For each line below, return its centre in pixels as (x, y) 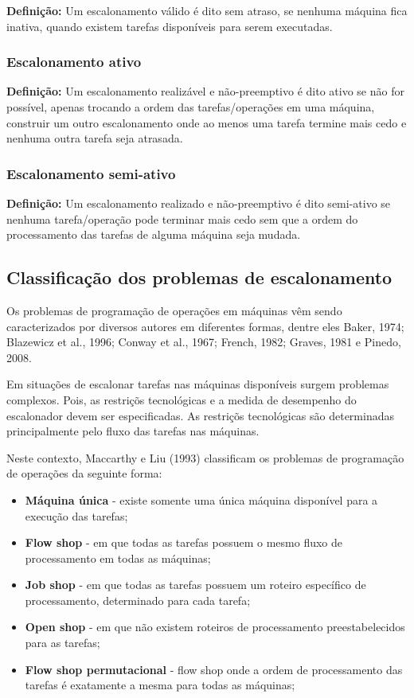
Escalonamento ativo (74, 62)
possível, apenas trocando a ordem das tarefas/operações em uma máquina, (191, 107)
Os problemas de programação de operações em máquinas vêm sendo (174, 310)
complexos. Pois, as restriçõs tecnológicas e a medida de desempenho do (182, 399)
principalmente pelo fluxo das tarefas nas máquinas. (133, 431)
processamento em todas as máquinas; (118, 558)
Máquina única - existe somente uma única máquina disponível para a (201, 499)
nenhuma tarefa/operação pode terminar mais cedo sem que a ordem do (182, 218)
